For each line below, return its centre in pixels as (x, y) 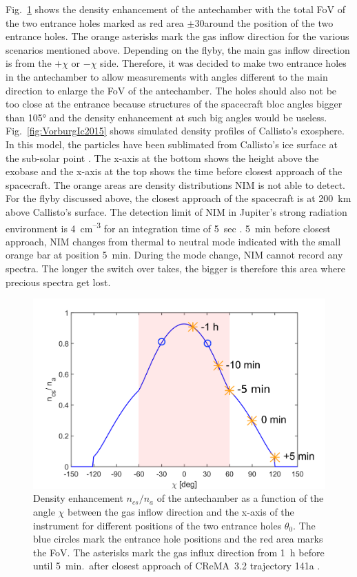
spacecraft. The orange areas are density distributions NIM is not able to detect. (175, 184)
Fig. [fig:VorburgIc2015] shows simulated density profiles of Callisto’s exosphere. (175, 131)
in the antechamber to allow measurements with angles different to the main (167, 76)
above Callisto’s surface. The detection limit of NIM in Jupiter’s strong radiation (176, 211)
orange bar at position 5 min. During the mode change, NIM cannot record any (174, 255)
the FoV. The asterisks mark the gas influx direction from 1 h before (179, 552)
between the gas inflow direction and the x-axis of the (181, 511)
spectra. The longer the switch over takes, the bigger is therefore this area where (175, 268)
